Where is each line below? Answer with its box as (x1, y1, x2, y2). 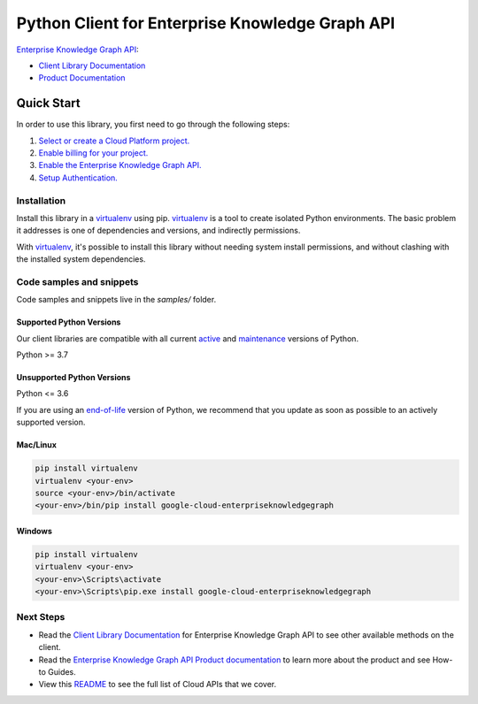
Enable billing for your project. (38, 148, 149, 158)
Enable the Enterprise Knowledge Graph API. (38, 160, 203, 171)
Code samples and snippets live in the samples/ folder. (16, 295, 217, 305)
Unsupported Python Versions (16, 372, 131, 383)
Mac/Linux (16, 440, 58, 450)
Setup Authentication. (38, 172, 119, 183)
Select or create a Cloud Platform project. (38, 135, 190, 146)
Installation (16, 195, 66, 207)
